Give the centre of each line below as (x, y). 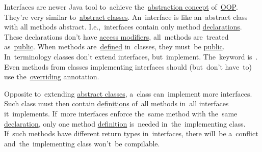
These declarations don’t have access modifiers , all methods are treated (116, 36)
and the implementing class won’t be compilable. (82, 143)
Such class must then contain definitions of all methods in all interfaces (116, 103)
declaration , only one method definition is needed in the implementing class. (125, 123)
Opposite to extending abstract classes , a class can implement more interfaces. (128, 93)
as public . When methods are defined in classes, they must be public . (114, 47)
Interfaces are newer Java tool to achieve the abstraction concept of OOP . (121, 7)
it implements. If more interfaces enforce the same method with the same (121, 113)
